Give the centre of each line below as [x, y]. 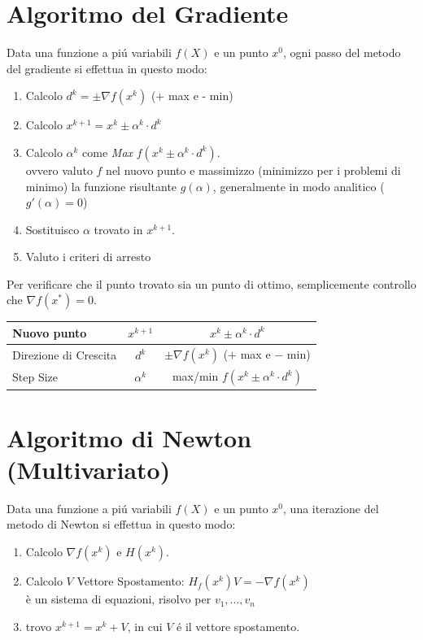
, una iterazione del [331, 508]
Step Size [35, 377]
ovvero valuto [59, 170]
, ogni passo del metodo [342, 52]
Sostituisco [52, 229]
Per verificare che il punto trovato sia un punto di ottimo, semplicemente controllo [211, 283]
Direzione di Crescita [65, 355]
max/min [195, 376]
